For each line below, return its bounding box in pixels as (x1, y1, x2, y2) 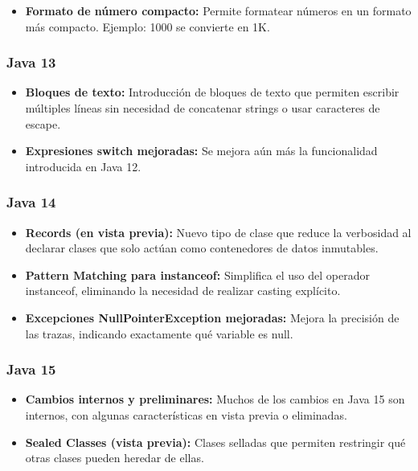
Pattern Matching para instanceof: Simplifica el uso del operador (25, 266, 370, 283)
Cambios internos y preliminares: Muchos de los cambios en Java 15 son (25, 391, 405, 408)
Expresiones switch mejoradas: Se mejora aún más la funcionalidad (25, 142, 378, 159)
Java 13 (6, 52, 56, 72)
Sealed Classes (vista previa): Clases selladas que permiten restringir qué (25, 433, 406, 450)
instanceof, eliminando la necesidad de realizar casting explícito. (25, 282, 341, 299)
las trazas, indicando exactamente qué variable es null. (25, 325, 293, 342)
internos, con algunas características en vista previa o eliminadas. (25, 406, 347, 423)
